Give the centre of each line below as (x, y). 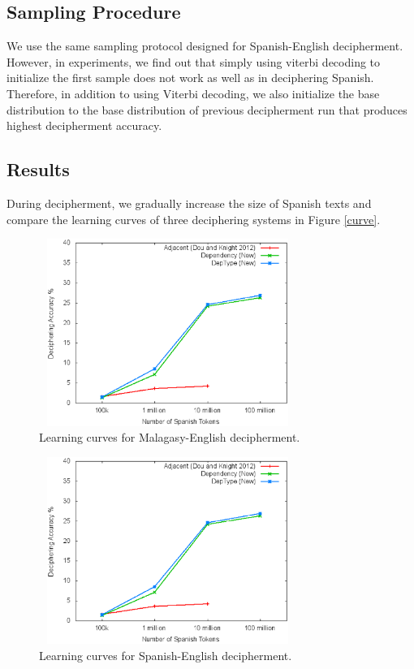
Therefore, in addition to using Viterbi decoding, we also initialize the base (193, 93)
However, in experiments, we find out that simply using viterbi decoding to (194, 61)
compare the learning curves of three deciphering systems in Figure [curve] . (194, 219)
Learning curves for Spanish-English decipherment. (166, 655)
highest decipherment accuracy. (84, 125)
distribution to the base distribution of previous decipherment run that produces (207, 109)
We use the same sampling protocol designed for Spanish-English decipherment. (205, 46)
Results (38, 169)
